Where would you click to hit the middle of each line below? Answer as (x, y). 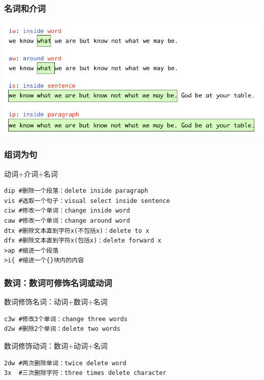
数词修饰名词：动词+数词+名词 (56, 302)
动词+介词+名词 (31, 173)
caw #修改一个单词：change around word (67, 220)
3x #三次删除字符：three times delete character (85, 373)
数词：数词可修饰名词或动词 (58, 282)
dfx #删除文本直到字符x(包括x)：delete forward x (83, 241)
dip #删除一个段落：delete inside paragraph (76, 191)
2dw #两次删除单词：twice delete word (65, 363)
